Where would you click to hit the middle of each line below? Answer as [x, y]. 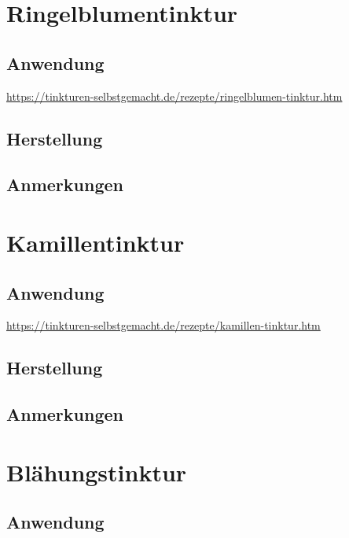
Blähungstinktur [97, 472]
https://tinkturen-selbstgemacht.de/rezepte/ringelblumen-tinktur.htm [174, 96]
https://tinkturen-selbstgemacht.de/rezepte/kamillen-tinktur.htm [163, 325]
